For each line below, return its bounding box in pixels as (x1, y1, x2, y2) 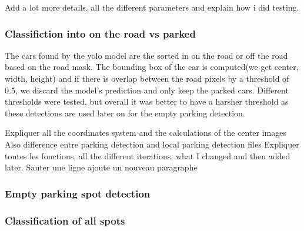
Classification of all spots (5, 213, 125, 227)
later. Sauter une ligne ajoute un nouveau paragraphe (5, 161, 198, 173)
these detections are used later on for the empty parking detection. (5, 106, 245, 119)
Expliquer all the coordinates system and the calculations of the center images (5, 126, 287, 139)
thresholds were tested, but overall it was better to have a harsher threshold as (5, 95, 289, 108)
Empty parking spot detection (5, 186, 151, 200)
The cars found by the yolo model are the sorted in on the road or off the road (5, 49, 288, 61)
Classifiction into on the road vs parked (5, 26, 196, 41)
